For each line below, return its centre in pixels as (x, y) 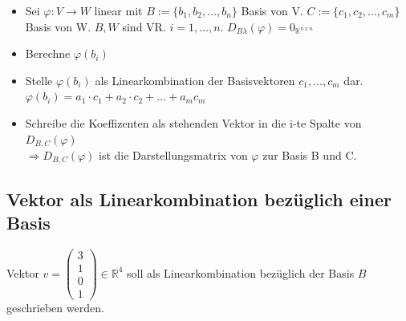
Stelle (39, 80)
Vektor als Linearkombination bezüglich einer (199, 199)
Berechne (48, 53)
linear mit (118, 10)
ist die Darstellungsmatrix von (173, 155)
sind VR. (144, 26)
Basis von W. (58, 26)
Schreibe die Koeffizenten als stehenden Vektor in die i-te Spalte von (193, 122)
